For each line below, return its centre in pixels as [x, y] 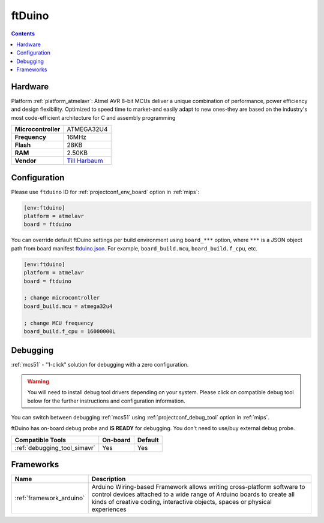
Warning [38, 381]
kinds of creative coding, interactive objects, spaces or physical [182, 502]
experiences [109, 509]
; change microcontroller [62, 298]
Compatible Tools [40, 440]
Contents [23, 34]
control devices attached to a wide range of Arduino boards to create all [193, 494]
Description [109, 479]
